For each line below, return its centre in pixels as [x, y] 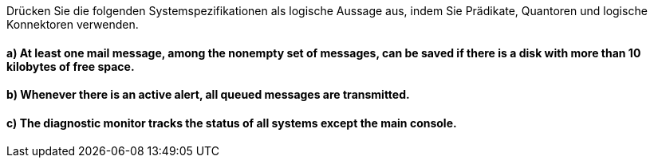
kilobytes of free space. [71, 66]
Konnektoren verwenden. [73, 24]
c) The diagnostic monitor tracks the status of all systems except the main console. [232, 123]
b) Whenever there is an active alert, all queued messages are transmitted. [208, 95]
